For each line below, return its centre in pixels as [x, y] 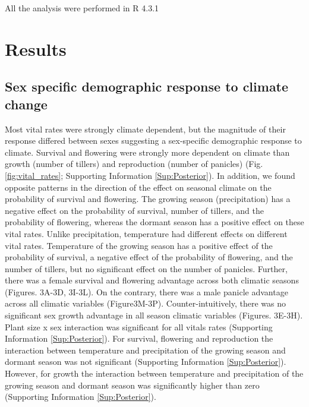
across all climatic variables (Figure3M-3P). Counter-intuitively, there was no [146, 303]
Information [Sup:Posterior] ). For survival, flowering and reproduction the [139, 338]
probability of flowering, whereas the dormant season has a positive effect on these [154, 222]
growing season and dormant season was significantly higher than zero [132, 385]
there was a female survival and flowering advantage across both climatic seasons [152, 280]
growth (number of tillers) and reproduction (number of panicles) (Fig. [134, 164]
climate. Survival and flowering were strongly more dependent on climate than [147, 152]
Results [36, 48]
